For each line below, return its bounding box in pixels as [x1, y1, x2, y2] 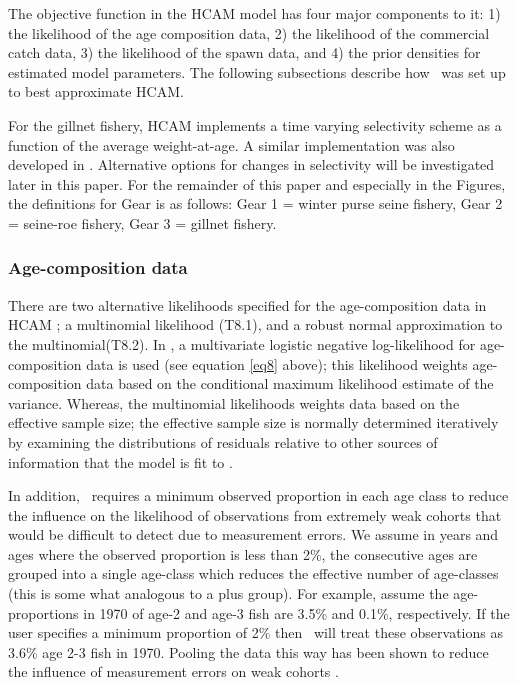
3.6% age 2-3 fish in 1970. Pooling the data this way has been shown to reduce [8, 641, 489, 662]
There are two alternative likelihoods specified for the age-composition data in [8, 294, 487, 315]
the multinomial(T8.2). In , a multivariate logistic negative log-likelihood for [8, 333, 476, 354]
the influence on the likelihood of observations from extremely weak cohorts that [8, 504, 502, 525]
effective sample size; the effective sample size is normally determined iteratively [8, 412, 499, 433]
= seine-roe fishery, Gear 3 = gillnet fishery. [8, 212, 277, 233]
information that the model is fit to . [8, 451, 233, 472]
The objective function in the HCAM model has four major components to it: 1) [8, 3, 501, 23]
